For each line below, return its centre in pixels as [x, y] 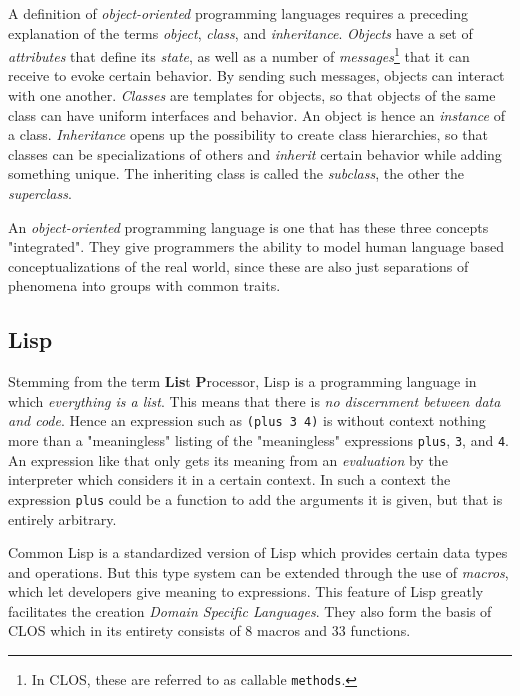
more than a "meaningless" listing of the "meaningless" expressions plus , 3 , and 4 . [258, 440]
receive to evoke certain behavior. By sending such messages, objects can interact [256, 75]
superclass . [40, 193]
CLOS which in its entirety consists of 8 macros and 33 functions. [209, 630]
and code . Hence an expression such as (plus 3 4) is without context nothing [247, 420]
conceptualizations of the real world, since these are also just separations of [238, 265]
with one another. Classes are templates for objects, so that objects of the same [252, 95]
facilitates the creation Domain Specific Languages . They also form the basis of [250, 610]
